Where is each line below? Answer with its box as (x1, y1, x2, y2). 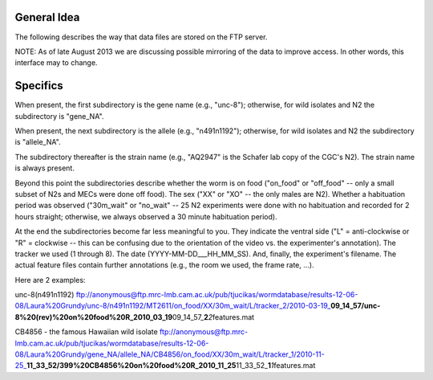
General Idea (14, 10, 80, 24)
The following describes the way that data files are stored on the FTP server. (14, 32, 268, 42)
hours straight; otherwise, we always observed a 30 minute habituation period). (14, 211, 277, 221)
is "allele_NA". (14, 137, 61, 147)
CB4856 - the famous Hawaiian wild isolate (14, 327, 158, 337)
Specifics (14, 79, 63, 92)
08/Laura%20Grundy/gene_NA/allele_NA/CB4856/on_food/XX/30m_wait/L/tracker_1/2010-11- (14, 349, 325, 359)
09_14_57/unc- (330, 301, 381, 311)
